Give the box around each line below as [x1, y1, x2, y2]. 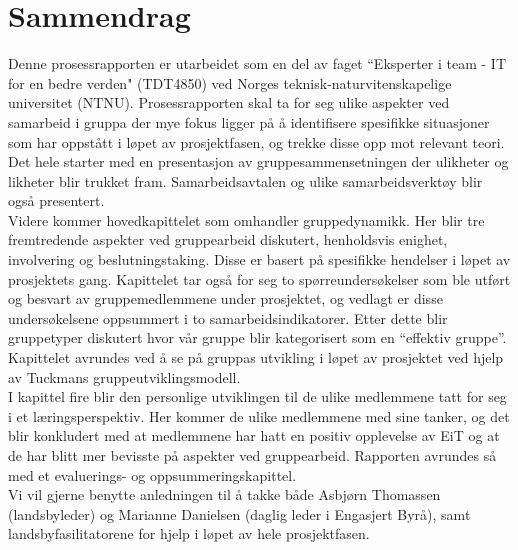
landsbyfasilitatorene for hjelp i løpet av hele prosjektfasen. [8, 523, 370, 544]
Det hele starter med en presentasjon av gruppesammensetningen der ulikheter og [8, 151, 509, 172]
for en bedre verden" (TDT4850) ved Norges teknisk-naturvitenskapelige [8, 72, 452, 93]
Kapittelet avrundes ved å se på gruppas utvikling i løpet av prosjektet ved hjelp [8, 347, 504, 368]
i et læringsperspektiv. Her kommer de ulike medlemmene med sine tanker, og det [8, 405, 510, 426]
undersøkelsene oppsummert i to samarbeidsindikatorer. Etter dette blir [8, 307, 448, 328]
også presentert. [8, 190, 105, 211]
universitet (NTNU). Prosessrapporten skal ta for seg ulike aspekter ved [8, 92, 450, 113]
